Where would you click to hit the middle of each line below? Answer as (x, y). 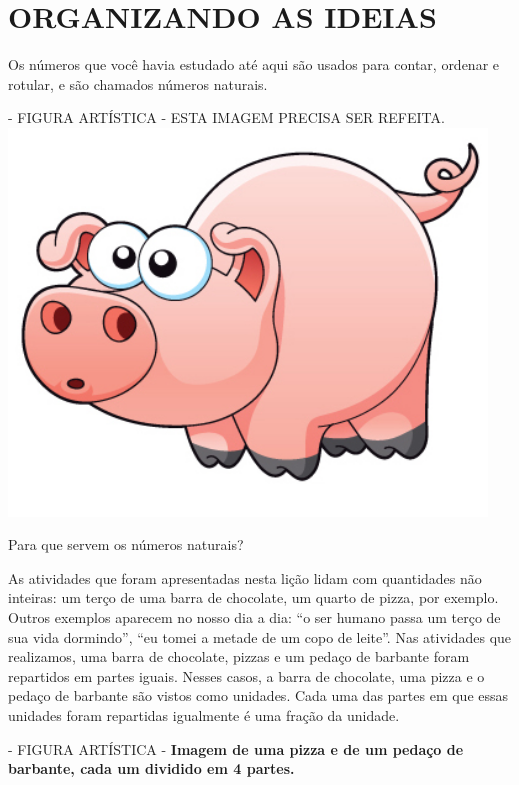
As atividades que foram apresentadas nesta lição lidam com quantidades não (245, 577)
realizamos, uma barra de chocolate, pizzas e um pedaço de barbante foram (239, 656)
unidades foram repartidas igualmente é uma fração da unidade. (204, 714)
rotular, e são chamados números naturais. (138, 83)
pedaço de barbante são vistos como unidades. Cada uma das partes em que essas (258, 695)
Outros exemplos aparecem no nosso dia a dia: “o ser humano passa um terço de (254, 616)
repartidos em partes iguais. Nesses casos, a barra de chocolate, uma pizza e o (246, 675)
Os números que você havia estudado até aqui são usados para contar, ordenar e (254, 64)
